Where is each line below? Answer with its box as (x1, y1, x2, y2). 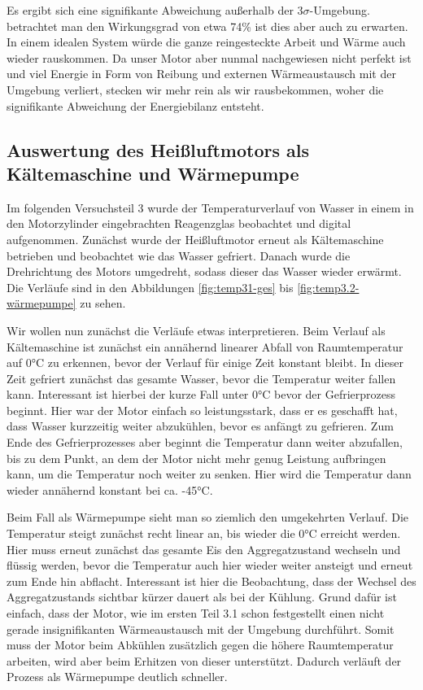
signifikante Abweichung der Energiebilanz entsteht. (7, 97, 264, 114)
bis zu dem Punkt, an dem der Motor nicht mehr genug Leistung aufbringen (7, 449, 386, 466)
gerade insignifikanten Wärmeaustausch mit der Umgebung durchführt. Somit (7, 620, 395, 637)
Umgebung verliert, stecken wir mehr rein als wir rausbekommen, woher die (7, 81, 384, 98)
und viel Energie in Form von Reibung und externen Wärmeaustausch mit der (7, 65, 396, 82)
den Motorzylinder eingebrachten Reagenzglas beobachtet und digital (7, 215, 351, 232)
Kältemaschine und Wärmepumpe (7, 160, 299, 186)
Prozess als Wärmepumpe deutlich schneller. (7, 668, 228, 685)
